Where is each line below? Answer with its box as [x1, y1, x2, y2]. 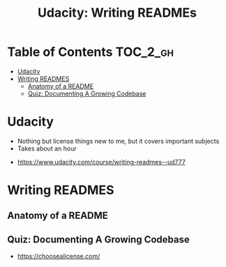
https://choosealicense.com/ [17, 252, 100, 261]
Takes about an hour [17, 144, 77, 153]
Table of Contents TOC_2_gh [7, 44, 174, 60]
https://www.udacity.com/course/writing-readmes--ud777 [17, 158, 186, 166]
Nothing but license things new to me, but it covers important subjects [17, 137, 220, 145]
